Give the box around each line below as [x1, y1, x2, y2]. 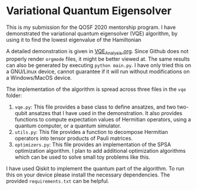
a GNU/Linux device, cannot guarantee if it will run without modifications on [6, 68, 190, 75]
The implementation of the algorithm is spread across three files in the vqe [6, 86, 186, 93]
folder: [6, 91, 22, 99]
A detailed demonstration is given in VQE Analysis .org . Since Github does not [6, 47, 189, 56]
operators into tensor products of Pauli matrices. [14, 135, 133, 142]
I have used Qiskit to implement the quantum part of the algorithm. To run [6, 165, 185, 172]
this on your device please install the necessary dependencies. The [6, 171, 170, 178]
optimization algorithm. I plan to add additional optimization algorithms [14, 147, 186, 154]
